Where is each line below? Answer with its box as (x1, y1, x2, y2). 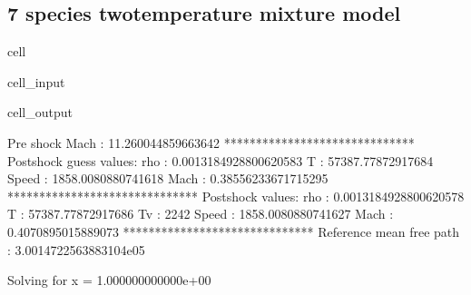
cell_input (7, 72, 65, 91)
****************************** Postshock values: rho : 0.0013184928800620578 (7, 186, 465, 205)
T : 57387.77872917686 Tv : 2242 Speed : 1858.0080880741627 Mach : (7, 204, 394, 223)
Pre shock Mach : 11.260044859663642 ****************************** (7, 133, 415, 152)
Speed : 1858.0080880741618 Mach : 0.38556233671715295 (7, 169, 329, 188)
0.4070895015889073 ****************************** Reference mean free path (7, 221, 460, 241)
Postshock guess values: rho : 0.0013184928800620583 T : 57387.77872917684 (7, 151, 434, 170)
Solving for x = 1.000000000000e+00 (7, 270, 211, 290)
